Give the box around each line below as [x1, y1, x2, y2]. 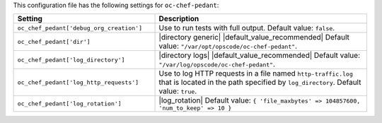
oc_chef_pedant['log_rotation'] [17, 100, 122, 107]
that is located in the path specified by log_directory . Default [158, 78, 361, 88]
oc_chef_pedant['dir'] [17, 37, 91, 45]
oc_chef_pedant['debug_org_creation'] [17, 24, 143, 32]
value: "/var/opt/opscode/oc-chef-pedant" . [158, 41, 297, 51]
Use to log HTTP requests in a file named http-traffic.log [158, 69, 353, 78]
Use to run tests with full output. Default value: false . [158, 23, 335, 33]
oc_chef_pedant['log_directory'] [17, 56, 125, 64]
